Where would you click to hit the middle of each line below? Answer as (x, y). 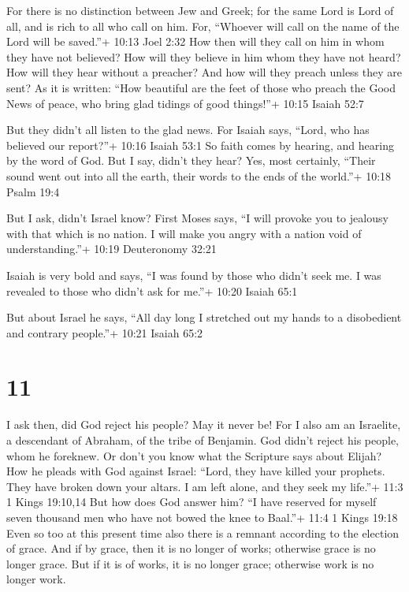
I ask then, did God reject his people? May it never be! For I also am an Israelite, (204, 424)
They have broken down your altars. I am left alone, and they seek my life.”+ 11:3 (205, 486)
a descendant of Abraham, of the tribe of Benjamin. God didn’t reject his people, (203, 440)
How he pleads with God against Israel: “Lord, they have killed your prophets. (196, 471)
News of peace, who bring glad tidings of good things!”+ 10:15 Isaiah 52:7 (185, 103)
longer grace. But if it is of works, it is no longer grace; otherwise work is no (190, 563)
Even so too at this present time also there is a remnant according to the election (203, 532)
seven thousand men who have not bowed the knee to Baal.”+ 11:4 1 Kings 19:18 (202, 517)
